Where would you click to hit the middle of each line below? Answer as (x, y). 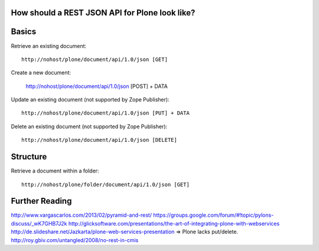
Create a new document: (41, 73)
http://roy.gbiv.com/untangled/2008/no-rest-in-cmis (75, 240)
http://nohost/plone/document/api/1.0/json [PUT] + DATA (106, 113)
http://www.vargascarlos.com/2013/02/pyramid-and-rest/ (81, 215)
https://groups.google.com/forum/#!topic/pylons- (213, 215)
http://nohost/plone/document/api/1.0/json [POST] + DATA (97, 86)
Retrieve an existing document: (49, 46)
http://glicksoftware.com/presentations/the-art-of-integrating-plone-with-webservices (174, 223)
